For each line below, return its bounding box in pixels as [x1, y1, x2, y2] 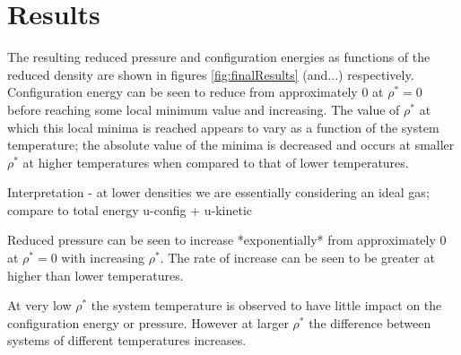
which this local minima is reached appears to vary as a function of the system [7, 117, 439, 136]
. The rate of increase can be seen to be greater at [160, 248, 435, 267]
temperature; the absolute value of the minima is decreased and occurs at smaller [7, 135, 455, 154]
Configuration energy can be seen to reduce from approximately [7, 82, 358, 101]
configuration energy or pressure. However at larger [7, 313, 289, 332]
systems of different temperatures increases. [7, 331, 247, 350]
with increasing [61, 248, 145, 267]
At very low [7, 296, 72, 315]
